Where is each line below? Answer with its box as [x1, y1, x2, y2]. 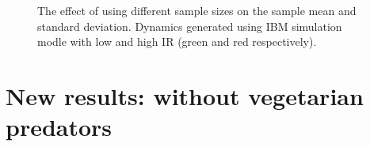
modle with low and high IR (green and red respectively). [37, 33, 317, 50]
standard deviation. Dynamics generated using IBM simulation [37, 17, 342, 34]
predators [6, 111, 113, 143]
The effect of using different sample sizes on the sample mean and [37, 2, 357, 18]
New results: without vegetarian [6, 79, 364, 111]
